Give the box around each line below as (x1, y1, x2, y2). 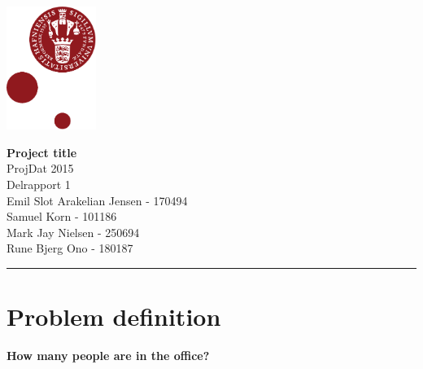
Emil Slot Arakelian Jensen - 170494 (7, 191, 188, 209)
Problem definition (7, 300, 221, 333)
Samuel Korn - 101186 (7, 208, 117, 225)
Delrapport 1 (7, 175, 71, 192)
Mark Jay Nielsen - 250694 (7, 223, 140, 240)
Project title (7, 143, 77, 160)
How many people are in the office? (7, 347, 210, 364)
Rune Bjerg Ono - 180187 (7, 239, 133, 257)
